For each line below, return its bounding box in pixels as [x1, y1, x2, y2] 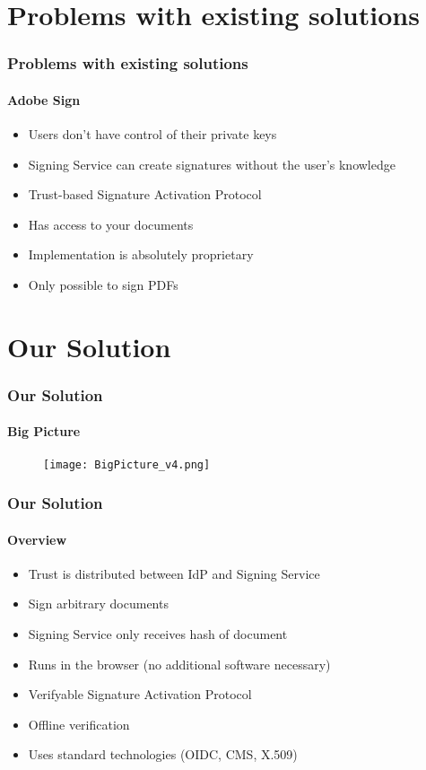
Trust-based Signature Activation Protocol [28, 185, 262, 204]
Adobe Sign [7, 90, 81, 109]
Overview [7, 529, 67, 548]
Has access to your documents [28, 214, 194, 233]
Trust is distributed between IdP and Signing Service [28, 564, 320, 582]
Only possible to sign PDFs [28, 275, 178, 293]
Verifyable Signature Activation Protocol [28, 685, 252, 704]
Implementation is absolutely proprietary [28, 245, 254, 264]
